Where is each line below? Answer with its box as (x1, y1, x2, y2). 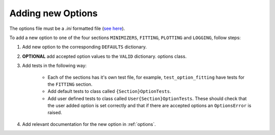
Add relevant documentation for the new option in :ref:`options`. (22, 121, 156, 127)
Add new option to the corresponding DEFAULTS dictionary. (22, 44, 147, 50)
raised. (47, 110, 62, 116)
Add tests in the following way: (22, 62, 87, 69)
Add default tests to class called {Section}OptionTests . (47, 88, 172, 94)
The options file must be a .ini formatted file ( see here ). (9, 25, 125, 31)
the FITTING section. (47, 81, 93, 87)
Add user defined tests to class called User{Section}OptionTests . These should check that (47, 95, 247, 102)
